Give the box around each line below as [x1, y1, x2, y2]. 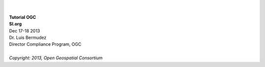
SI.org [9, 21, 22, 27]
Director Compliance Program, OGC [9, 41, 81, 47]
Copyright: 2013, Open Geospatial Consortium [9, 55, 103, 61]
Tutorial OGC [9, 14, 36, 20]
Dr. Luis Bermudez [9, 34, 47, 40]
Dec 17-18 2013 [9, 28, 40, 33]
